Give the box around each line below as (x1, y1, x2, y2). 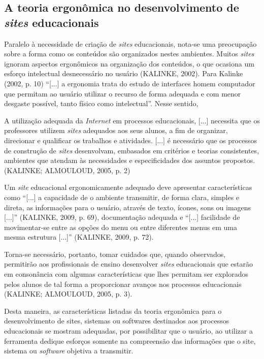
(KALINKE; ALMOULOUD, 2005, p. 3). (4, 288, 133, 299)
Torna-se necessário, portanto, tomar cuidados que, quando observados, (4, 248, 226, 259)
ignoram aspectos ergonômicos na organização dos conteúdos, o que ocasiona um (4, 58, 254, 69)
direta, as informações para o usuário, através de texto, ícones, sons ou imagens (4, 202, 251, 212)
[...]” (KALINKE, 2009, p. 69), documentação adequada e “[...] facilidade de (4, 212, 240, 222)
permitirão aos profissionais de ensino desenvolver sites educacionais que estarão (4, 258, 253, 269)
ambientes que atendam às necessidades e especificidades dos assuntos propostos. (4, 155, 255, 166)
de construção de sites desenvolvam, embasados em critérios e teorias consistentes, (4, 145, 259, 155)
